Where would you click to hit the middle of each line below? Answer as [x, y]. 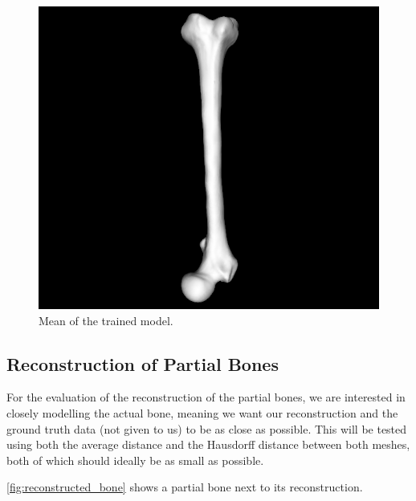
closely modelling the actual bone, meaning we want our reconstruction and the [202, 413]
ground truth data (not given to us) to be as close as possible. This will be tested [207, 428]
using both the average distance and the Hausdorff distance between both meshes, [208, 444]
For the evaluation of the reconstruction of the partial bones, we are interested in [206, 397]
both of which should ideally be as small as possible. [135, 460]
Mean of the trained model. [106, 320]
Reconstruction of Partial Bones [143, 363]
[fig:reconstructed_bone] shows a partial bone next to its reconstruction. [185, 487]
